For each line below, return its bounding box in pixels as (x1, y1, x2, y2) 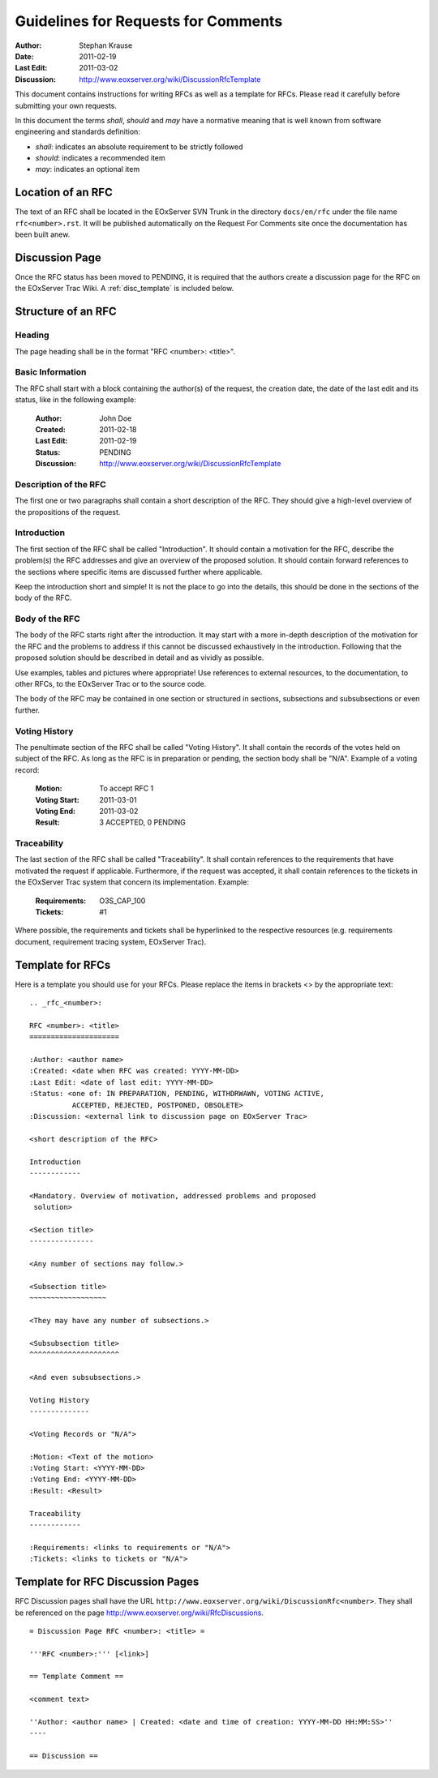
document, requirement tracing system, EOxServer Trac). (15, 936, 207, 946)
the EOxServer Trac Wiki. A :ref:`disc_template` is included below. (15, 284, 234, 293)
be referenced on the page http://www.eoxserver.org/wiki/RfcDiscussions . (15, 1608, 264, 1617)
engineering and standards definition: (15, 126, 141, 137)
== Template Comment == (29, 1672, 124, 1682)
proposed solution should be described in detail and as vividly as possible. (15, 653, 264, 662)
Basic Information (15, 366, 87, 378)
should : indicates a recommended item (35, 153, 165, 163)
